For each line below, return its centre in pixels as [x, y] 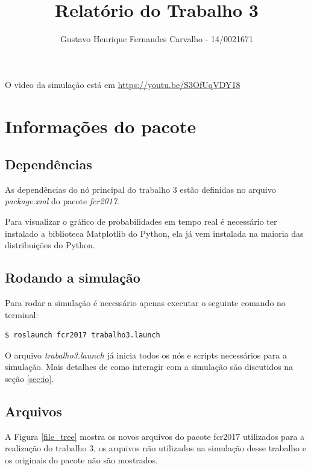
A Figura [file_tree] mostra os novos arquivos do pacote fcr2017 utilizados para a [155, 436]
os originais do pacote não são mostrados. [82, 460]
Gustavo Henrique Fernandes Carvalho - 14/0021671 [157, 39]
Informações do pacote [101, 126]
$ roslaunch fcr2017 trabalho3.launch [83, 335]
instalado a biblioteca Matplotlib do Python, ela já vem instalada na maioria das [154, 233]
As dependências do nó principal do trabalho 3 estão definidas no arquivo [140, 189]
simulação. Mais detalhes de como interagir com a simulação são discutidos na [149, 367]
